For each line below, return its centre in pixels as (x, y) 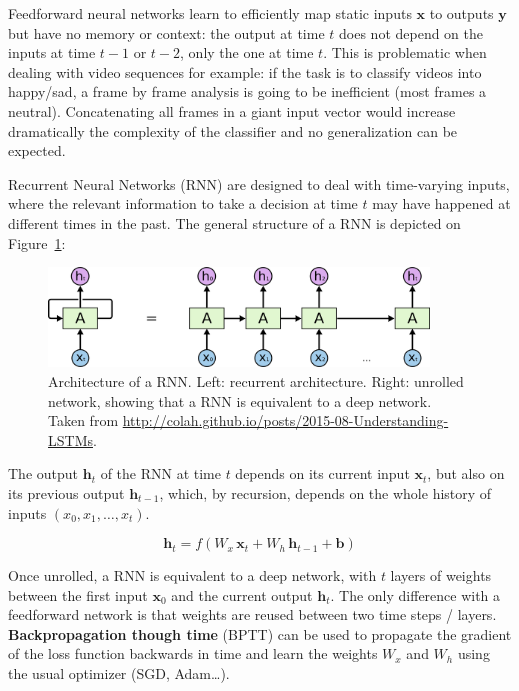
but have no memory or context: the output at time (166, 32)
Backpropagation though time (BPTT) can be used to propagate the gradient (260, 633)
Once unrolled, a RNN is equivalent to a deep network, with (192, 575)
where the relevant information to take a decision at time (183, 203)
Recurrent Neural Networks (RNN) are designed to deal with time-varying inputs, (259, 183)
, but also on (466, 473)
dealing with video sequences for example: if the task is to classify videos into (245, 71)
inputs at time (52, 52)
